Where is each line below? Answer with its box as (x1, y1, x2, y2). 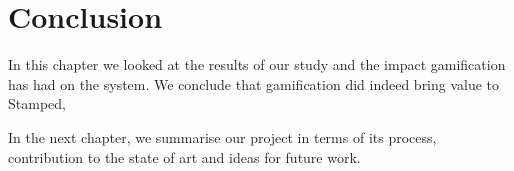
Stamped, (8, 93, 66, 114)
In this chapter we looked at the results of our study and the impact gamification (8, 54, 506, 75)
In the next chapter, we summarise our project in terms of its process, (8, 126, 437, 147)
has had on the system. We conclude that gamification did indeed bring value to (8, 73, 500, 94)
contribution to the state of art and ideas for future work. (8, 146, 361, 167)
